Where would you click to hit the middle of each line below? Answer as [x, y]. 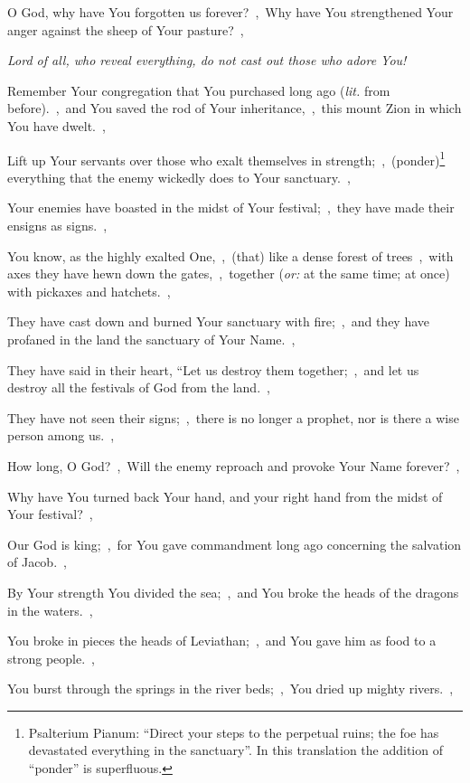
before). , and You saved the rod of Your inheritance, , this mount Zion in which [235, 108]
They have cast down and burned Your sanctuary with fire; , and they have [219, 321]
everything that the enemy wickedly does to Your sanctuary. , [179, 177]
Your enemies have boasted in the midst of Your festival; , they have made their [231, 208]
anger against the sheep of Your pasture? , [126, 29]
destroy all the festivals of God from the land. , [139, 387]
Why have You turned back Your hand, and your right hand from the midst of [225, 496]
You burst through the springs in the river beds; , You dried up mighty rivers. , [230, 689]
